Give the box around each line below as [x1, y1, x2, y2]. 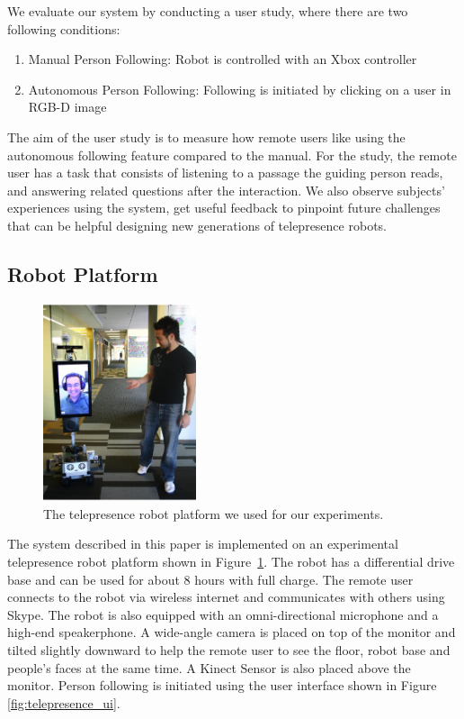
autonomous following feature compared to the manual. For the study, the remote [7, 145, 457, 164]
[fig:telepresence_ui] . [7, 693, 120, 712]
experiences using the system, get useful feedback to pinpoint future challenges [7, 198, 441, 217]
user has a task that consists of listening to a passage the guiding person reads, [7, 163, 443, 182]
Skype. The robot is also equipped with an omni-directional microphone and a [7, 605, 439, 623]
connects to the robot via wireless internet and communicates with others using [7, 587, 445, 606]
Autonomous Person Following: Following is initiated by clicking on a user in [28, 79, 451, 98]
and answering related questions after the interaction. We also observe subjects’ [7, 180, 445, 199]
